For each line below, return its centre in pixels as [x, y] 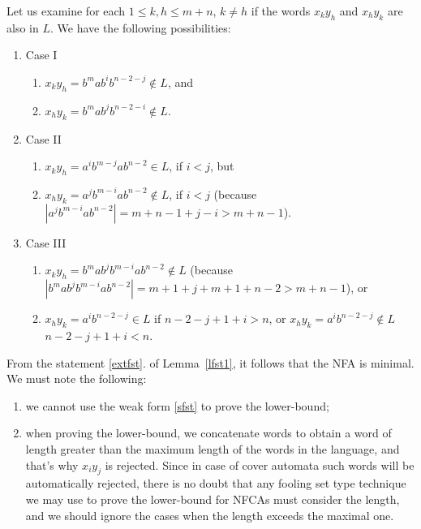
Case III [46, 242]
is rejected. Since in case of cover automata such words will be [260, 464]
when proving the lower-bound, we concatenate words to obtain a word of [208, 433]
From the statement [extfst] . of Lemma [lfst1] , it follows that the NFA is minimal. [210, 362]
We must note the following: [77, 378]
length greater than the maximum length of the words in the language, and [213, 448]
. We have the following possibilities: [140, 27]
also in [23, 27]
